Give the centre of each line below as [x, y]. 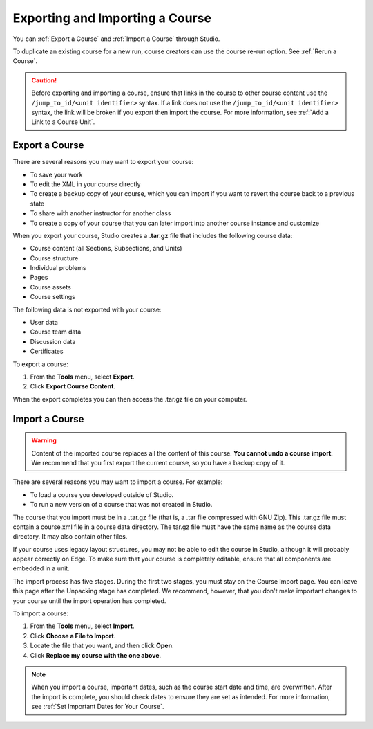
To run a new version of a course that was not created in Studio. [121, 505]
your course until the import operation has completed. [89, 601]
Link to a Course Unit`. [63, 122]
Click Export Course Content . [73, 386]
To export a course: [41, 364]
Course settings [53, 297]
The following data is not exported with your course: [87, 309]
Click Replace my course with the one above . [96, 655]
